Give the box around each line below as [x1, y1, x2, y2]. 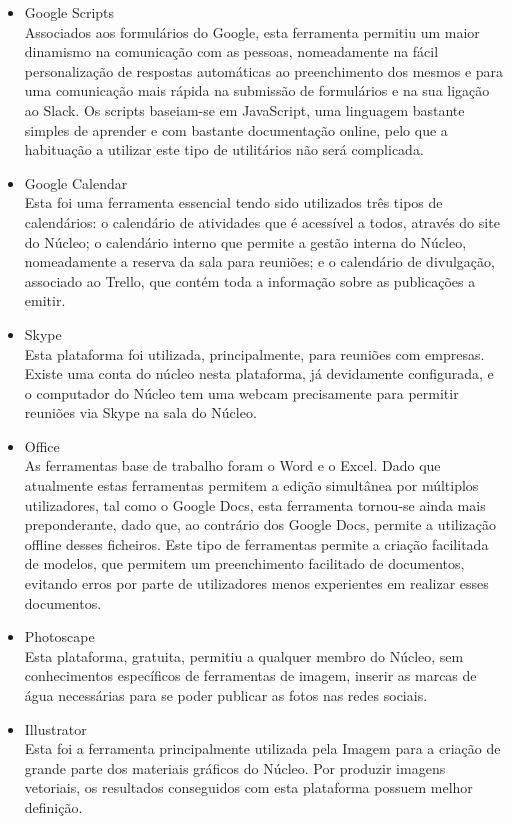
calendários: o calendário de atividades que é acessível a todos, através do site [24, 211, 500, 232]
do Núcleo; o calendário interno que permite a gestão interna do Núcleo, [24, 231, 467, 252]
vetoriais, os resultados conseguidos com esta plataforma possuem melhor [24, 777, 473, 798]
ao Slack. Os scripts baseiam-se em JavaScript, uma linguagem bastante [24, 99, 465, 120]
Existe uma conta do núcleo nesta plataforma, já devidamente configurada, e [24, 363, 494, 384]
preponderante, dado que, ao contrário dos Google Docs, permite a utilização [24, 514, 497, 535]
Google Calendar [24, 172, 128, 193]
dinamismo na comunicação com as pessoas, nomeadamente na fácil [24, 41, 439, 62]
